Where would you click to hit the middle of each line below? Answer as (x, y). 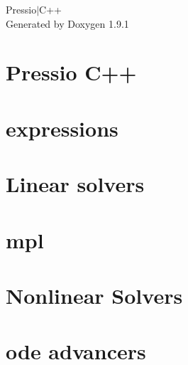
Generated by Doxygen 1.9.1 (67, 23)
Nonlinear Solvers (94, 295)
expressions (62, 128)
